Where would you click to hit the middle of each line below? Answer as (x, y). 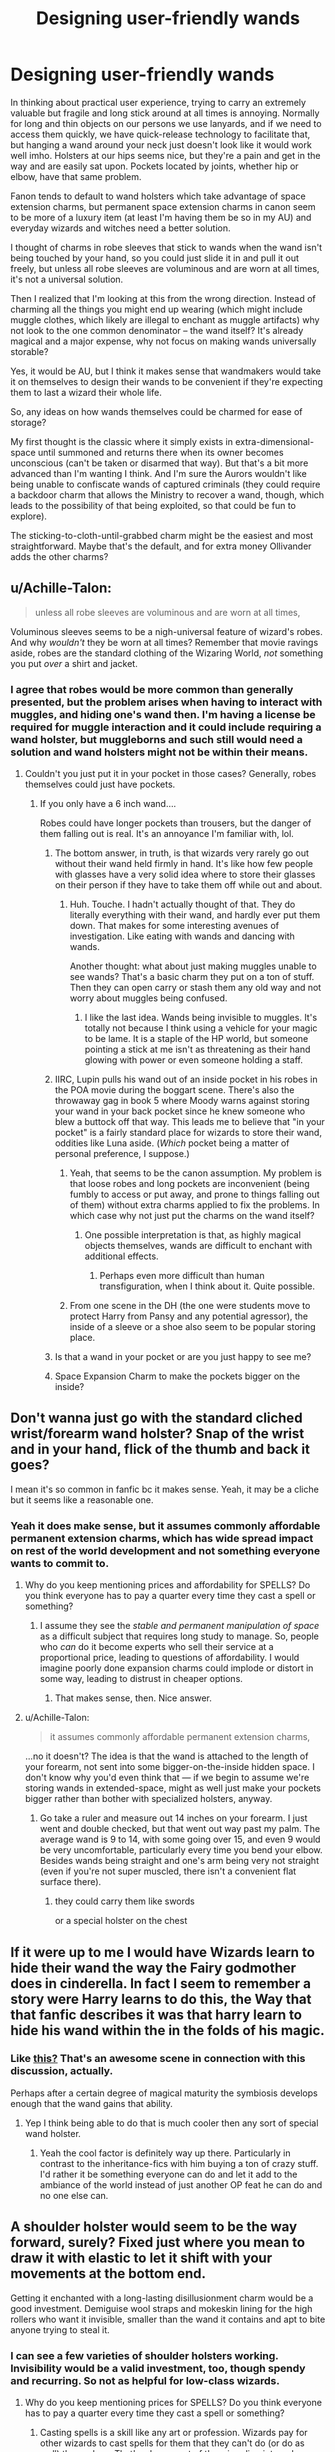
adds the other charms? (59, 556)
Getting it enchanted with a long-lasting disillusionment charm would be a (162, 2298)
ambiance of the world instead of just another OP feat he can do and (181, 2184)
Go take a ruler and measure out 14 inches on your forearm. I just (173, 1818)
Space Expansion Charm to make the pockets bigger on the (177, 1376)
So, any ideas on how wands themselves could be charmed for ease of (156, 411)
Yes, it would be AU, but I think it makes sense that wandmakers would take (166, 371)
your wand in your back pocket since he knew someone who (180, 1111)
